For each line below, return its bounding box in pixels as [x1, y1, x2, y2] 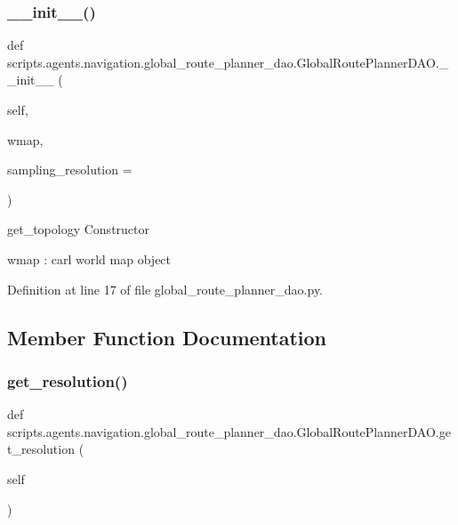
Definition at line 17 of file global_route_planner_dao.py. [7, 279, 324, 298]
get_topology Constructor [7, 220, 150, 238]
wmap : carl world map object [7, 249, 172, 268]
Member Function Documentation [7, 323, 327, 351]
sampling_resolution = [7, 160, 133, 179]
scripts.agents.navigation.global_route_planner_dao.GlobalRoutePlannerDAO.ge [7, 422, 451, 440]
